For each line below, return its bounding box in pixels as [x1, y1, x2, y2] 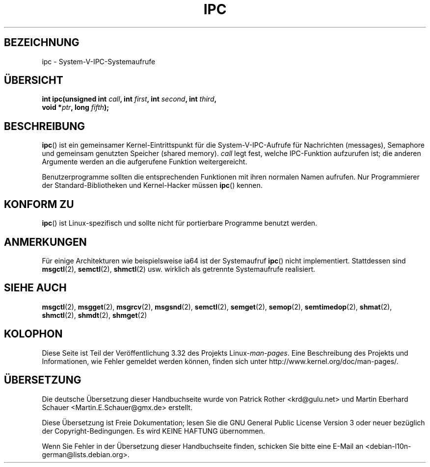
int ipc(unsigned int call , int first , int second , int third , [42, 95, 217, 104]
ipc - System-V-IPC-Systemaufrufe [42, 57, 156, 66]
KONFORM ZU [4, 198, 74, 210]
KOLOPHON [4, 328, 63, 340]
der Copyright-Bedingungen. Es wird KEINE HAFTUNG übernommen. [42, 426, 265, 435]
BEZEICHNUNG [4, 36, 80, 49]
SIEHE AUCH [4, 282, 67, 294]
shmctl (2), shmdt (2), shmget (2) [42, 311, 147, 319]
